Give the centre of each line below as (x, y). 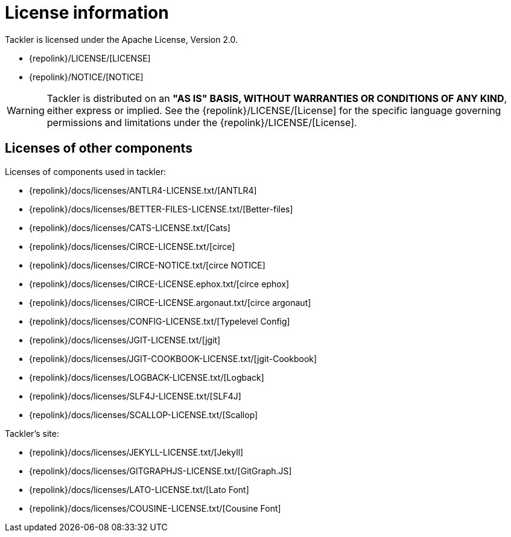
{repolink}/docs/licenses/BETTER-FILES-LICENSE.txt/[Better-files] (161, 209)
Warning (26, 110)
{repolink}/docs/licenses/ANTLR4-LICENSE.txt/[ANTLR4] (143, 190)
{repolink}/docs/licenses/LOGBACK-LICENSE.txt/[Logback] (147, 377)
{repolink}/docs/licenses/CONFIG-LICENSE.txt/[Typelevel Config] (160, 321)
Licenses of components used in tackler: (86, 171)
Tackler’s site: (32, 433)
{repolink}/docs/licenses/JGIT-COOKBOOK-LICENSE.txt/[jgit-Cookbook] (173, 358)
